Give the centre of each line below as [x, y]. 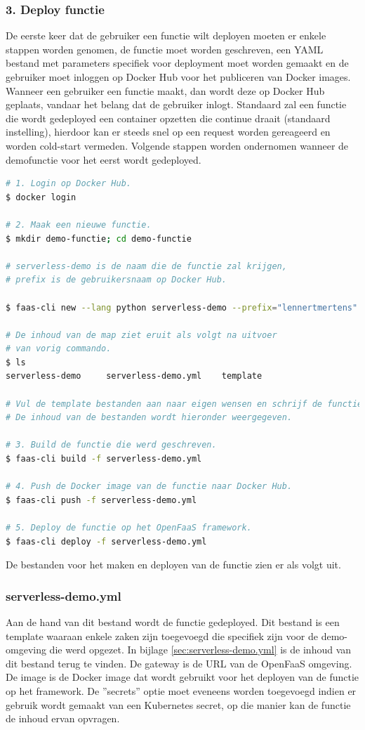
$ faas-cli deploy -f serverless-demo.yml [106, 541]
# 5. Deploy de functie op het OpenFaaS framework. [129, 528]
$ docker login [41, 197]
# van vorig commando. [59, 349]
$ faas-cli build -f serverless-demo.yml [104, 459]
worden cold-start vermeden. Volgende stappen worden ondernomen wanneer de [177, 145]
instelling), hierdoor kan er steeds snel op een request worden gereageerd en [168, 132]
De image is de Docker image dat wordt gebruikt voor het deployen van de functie [182, 677]
